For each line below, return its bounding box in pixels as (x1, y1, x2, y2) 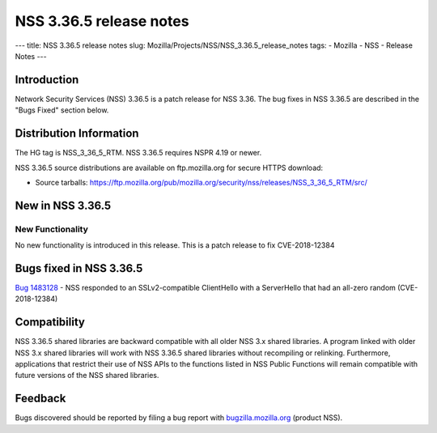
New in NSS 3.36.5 (15, 198, 112, 212)
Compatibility (15, 316, 85, 329)
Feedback (15, 392, 66, 405)
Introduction (15, 73, 79, 87)
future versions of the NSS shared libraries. (15, 371, 159, 380)
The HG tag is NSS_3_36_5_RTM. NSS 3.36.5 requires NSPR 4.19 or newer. (15, 148, 262, 158)
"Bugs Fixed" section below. (15, 105, 109, 115)
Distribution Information (15, 126, 139, 141)
